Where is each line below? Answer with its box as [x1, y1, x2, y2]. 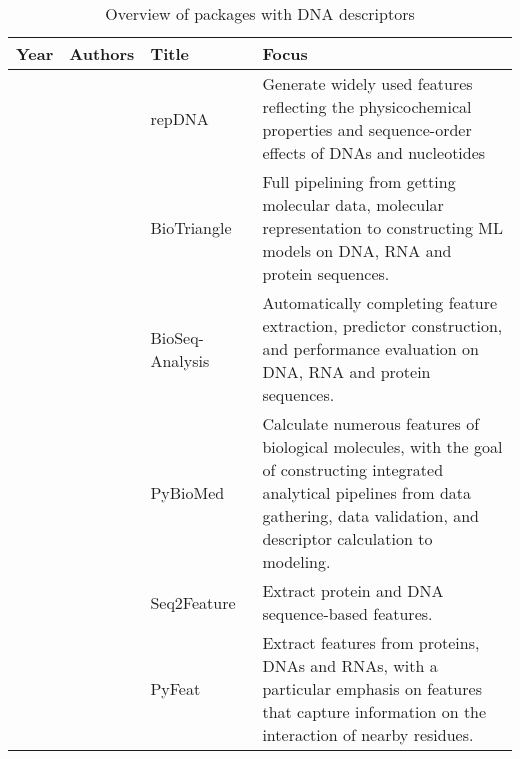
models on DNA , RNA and [262, 239, 452, 262]
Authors [69, 42, 135, 65]
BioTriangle [150, 216, 232, 239]
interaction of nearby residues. [262, 723, 474, 746]
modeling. [262, 550, 331, 573]
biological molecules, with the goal [262, 435, 503, 458]
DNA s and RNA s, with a [262, 654, 438, 677]
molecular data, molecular [262, 193, 444, 216]
